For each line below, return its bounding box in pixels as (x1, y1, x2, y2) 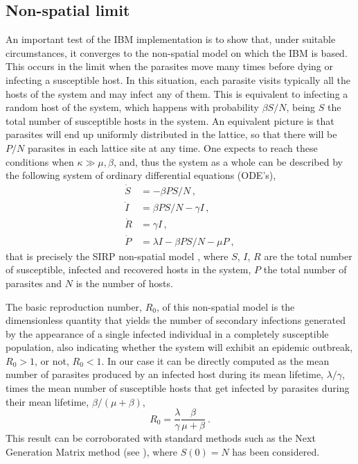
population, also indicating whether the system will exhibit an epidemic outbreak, (6, 340, 353, 354)
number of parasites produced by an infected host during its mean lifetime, (6, 367, 323, 381)
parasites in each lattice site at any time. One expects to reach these (27, 140, 318, 155)
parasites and (6, 275, 62, 290)
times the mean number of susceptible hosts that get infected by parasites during (6, 381, 350, 395)
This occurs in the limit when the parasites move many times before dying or (6, 59, 334, 74)
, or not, (34, 353, 69, 368)
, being (286, 100, 316, 114)
